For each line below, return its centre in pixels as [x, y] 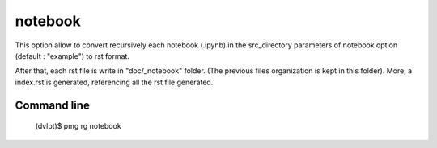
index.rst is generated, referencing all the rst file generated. [114, 82]
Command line [53, 105]
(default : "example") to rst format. [72, 55]
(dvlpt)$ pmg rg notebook [78, 126]
